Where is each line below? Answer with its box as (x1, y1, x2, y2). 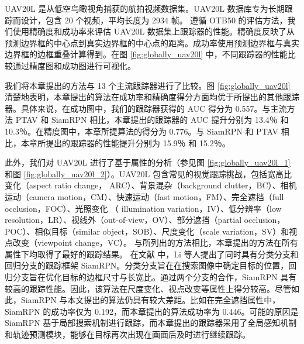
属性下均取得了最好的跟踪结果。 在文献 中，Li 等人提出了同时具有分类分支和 (5, 247, 299, 260)
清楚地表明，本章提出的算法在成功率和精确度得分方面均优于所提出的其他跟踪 (5, 91, 299, 103)
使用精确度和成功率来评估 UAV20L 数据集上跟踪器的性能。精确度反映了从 (12, 25, 295, 37)
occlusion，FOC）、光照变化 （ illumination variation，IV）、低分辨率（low (5, 202, 282, 214)
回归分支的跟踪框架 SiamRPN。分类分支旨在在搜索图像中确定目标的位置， (5, 259, 289, 271)
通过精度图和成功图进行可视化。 (12, 59, 136, 71)
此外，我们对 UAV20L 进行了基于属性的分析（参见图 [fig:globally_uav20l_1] (5, 156, 291, 168)
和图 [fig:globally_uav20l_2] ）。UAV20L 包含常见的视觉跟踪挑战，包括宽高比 (5, 167, 292, 180)
